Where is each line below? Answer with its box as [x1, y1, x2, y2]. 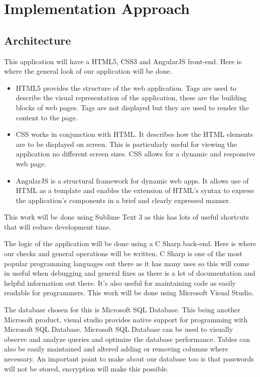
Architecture [4, 32, 71, 48]
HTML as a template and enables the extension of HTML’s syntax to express [16, 185, 254, 196]
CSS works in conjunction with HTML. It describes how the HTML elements [16, 129, 253, 139]
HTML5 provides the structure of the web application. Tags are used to [16, 82, 236, 93]
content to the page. [16, 112, 78, 122]
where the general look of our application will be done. [4, 66, 172, 76]
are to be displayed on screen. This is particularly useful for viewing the [16, 138, 237, 149]
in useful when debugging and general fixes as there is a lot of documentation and [4, 268, 255, 278]
